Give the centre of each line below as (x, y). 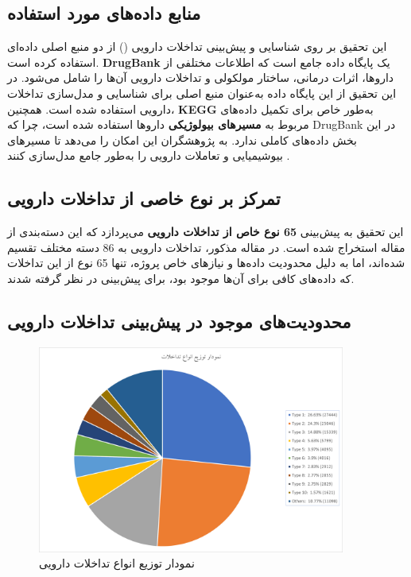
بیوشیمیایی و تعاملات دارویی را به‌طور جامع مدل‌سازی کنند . (149, 155)
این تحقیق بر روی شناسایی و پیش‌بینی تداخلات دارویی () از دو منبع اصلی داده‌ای (197, 46)
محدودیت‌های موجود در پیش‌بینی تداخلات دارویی (179, 321)
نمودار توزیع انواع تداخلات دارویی (117, 563)
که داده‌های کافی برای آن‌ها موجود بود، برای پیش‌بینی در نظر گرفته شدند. (181, 278)
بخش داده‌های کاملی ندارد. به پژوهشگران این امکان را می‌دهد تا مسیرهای (182, 139)
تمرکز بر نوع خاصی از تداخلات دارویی (144, 198)
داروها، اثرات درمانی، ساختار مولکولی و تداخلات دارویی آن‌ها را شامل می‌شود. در (201, 77)
